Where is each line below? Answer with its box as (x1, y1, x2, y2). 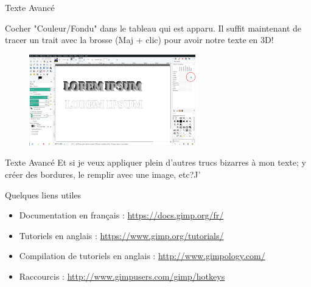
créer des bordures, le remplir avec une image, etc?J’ (5, 167, 201, 180)
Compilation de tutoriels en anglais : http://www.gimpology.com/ (19, 249, 265, 262)
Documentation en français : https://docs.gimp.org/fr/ (19, 209, 224, 221)
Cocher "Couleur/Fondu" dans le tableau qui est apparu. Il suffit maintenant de (5, 21, 302, 34)
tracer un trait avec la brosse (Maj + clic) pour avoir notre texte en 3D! (5, 33, 274, 46)
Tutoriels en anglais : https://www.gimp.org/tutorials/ (19, 229, 224, 241)
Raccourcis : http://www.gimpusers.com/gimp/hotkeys (19, 269, 225, 282)
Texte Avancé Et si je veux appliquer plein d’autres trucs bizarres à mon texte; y (5, 156, 306, 169)
